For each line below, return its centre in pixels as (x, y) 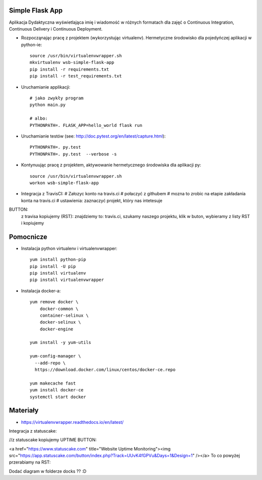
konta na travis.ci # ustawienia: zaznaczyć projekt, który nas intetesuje (92, 201)
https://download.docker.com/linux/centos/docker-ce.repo (105, 370)
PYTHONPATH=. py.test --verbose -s (73, 154)
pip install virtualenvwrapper (67, 280)
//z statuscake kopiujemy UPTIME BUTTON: (53, 440)
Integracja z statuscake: (33, 431)
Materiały (24, 410)
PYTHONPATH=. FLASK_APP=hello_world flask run (86, 125)
